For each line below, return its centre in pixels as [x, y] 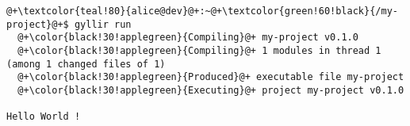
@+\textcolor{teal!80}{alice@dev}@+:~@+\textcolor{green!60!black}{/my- [202, 11]
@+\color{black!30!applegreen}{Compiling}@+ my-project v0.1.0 [188, 38]
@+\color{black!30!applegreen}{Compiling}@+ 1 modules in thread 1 [199, 50]
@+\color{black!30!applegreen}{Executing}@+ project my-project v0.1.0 [211, 90]
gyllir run [103, 24]
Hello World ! [44, 117]
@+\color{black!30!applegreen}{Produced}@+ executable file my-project [211, 77]
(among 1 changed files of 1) [86, 64]
